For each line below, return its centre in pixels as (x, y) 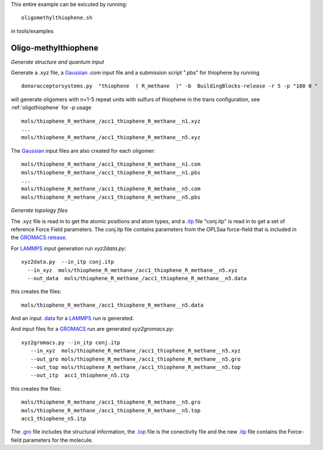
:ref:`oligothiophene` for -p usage (51, 108)
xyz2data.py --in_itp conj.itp (68, 262)
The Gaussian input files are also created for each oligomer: (83, 150)
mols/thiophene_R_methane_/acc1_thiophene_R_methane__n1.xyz (111, 121)
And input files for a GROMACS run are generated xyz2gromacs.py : (92, 329)
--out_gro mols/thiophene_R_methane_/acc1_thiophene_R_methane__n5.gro (135, 359)
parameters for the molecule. (58, 440)
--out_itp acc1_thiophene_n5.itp (80, 375)
